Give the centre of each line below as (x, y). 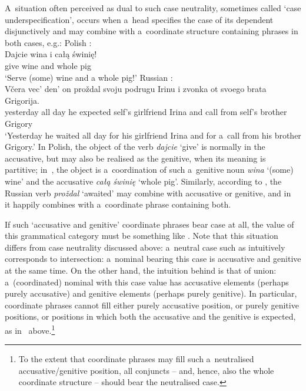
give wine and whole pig (48, 65)
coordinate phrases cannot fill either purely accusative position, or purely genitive (152, 305)
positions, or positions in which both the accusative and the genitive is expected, (150, 316)
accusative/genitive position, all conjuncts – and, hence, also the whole (146, 370)
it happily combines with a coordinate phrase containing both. (118, 204)
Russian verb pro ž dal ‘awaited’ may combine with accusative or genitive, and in (148, 193)
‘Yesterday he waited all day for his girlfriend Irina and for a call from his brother (153, 135)
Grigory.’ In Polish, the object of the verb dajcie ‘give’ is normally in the (135, 147)
